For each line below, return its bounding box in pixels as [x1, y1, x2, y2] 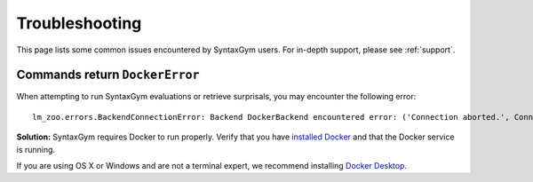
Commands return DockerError [16, 67, 200, 83]
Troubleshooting [16, 13, 142, 33]
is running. [16, 144, 56, 154]
